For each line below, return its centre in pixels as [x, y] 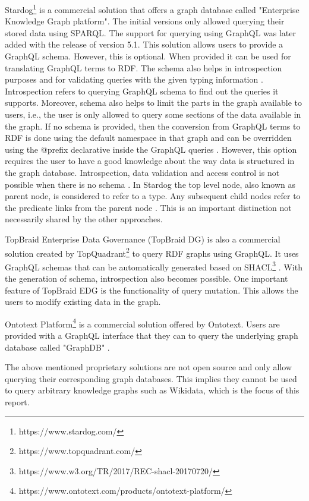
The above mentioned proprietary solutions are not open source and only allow [149, 367]
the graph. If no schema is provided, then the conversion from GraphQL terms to [153, 126]
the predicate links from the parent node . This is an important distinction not [148, 207]
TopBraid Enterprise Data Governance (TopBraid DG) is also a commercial [143, 239]
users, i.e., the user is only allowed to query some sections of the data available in [153, 114]
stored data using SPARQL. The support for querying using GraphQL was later [150, 32]
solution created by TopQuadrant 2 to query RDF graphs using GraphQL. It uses [152, 252]
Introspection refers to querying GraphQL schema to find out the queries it [142, 91]
